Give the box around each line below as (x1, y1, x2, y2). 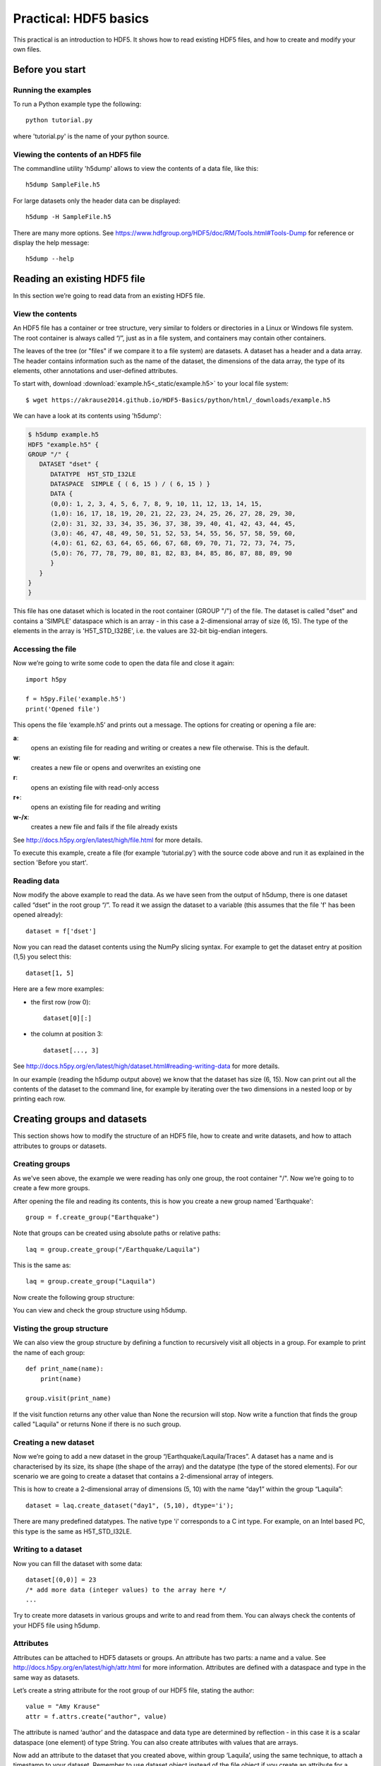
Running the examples (13, 85, 92, 95)
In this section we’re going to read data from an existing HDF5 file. (13, 292, 205, 300)
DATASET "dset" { (39, 460, 99, 468)
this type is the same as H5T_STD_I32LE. (13, 1527, 132, 1536)
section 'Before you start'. (13, 858, 88, 867)
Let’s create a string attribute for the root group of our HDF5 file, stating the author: (13, 1686, 255, 1695)
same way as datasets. (13, 1673, 80, 1681)
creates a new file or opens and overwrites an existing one (30, 763, 201, 771)
